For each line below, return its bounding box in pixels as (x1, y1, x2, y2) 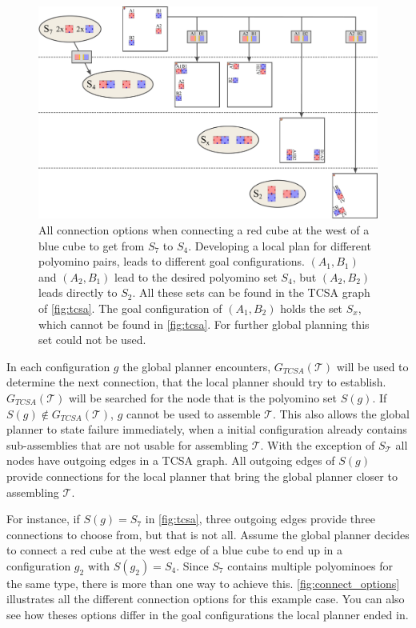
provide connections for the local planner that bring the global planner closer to (6, 467, 398, 484)
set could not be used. (38, 331, 146, 348)
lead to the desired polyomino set (114, 268, 278, 285)
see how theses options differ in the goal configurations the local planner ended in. (6, 606, 409, 623)
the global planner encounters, (122, 358, 271, 374)
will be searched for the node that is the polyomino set (68, 389, 338, 406)
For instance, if (6, 510, 80, 527)
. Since (176, 557, 209, 574)
